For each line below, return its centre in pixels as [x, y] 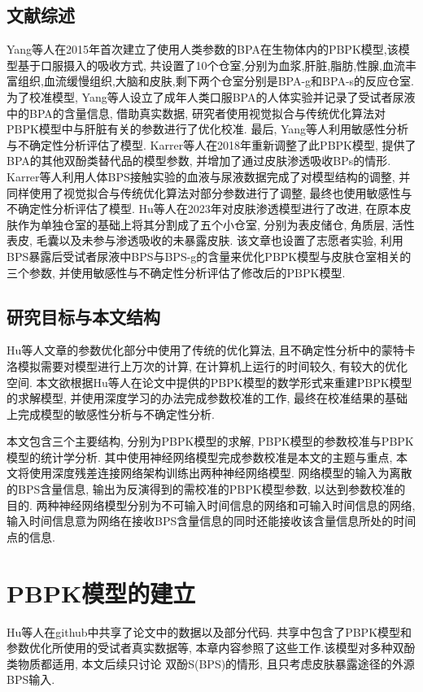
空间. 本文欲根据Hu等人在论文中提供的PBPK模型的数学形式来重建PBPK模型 [209, 382]
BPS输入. [31, 679]
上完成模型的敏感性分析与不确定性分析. [111, 413]
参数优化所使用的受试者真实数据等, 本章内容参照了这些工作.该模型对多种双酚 [211, 648]
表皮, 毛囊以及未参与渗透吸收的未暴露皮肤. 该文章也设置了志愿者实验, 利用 [205, 240]
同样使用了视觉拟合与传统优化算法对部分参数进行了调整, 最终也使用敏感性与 [209, 192]
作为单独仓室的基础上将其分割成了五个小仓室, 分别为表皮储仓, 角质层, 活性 [216, 224]
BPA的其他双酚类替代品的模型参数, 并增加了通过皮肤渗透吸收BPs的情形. [199, 161]
